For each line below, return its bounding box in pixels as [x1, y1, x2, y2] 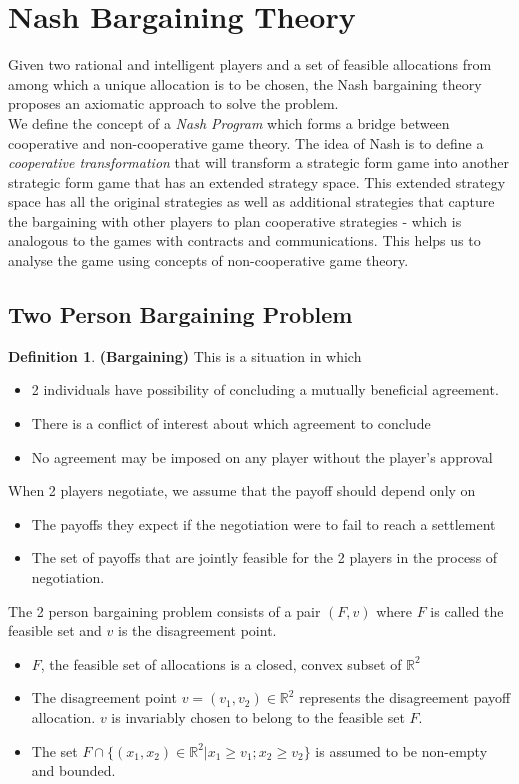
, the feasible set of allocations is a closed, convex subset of [40, 653, 402, 674]
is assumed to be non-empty [315, 740, 488, 761]
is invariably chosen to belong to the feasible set [111, 706, 405, 727]
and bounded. [31, 760, 116, 781]
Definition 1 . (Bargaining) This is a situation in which [8, 345, 362, 366]
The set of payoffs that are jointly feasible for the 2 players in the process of [31, 547, 498, 568]
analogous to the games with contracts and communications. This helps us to [8, 230, 481, 251]
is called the [430, 600, 504, 621]
